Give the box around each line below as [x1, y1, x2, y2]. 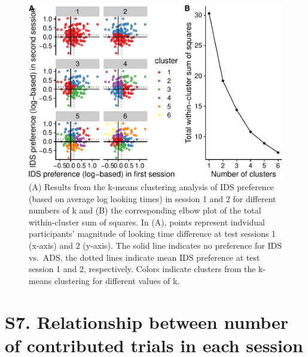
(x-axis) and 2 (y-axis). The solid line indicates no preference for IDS [29, 239, 282, 252]
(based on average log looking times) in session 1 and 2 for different [29, 192, 276, 205]
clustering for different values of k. [54, 274, 180, 286]
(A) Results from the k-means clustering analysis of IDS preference [29, 181, 275, 193]
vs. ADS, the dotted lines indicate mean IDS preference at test [29, 251, 260, 263]
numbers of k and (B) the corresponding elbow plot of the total [29, 204, 261, 216]
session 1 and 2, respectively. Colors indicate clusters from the [29, 263, 256, 275]
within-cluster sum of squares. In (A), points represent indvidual [29, 215, 265, 228]
